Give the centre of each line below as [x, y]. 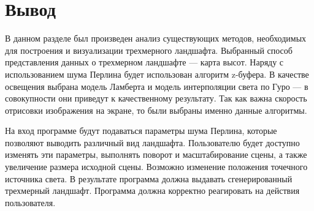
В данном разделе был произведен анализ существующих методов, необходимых [156, 38]
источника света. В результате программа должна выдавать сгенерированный [149, 178]
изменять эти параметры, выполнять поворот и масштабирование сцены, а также [156, 154]
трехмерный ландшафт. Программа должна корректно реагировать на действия [152, 191]
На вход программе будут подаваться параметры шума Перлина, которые [141, 131]
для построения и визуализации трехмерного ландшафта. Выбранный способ [149, 50]
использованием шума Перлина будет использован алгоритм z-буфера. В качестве [157, 74]
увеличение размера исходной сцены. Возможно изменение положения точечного [156, 167]
